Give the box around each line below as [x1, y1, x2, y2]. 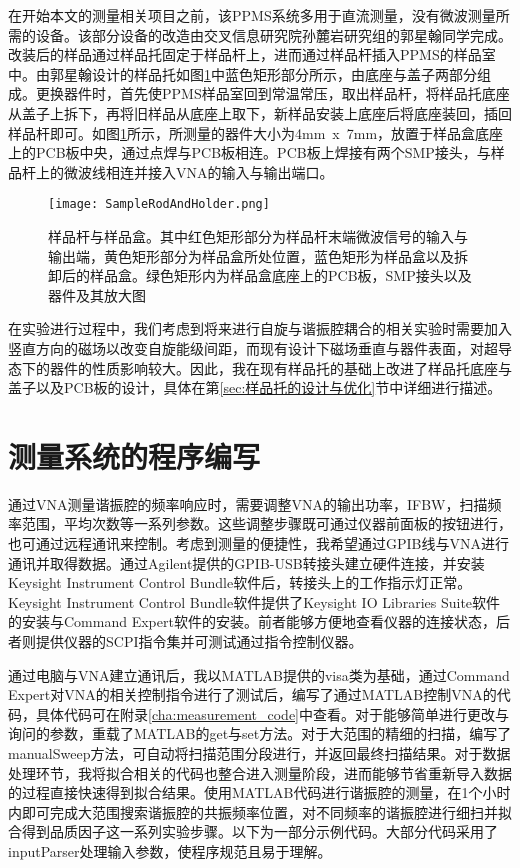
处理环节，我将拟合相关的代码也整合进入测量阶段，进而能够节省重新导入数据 [8, 762, 512, 783]
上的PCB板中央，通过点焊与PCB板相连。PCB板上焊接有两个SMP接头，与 [8, 142, 491, 163]
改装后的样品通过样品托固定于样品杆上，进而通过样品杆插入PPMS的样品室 [8, 44, 496, 65]
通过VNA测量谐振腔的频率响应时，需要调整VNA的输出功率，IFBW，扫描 [8, 493, 488, 514]
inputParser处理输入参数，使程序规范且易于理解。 [8, 840, 332, 861]
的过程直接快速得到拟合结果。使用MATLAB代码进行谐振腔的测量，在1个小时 [8, 782, 511, 803]
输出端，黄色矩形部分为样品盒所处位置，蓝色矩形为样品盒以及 [48, 245, 454, 266]
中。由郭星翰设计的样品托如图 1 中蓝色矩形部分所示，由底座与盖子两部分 [8, 63, 477, 84]
